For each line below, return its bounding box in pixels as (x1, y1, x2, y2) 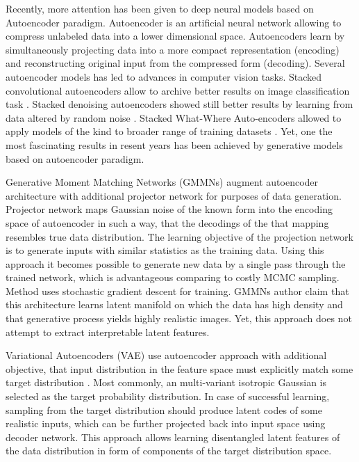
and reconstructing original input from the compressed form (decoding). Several (6, 56, 345, 70)
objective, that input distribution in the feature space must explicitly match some (6, 361, 353, 376)
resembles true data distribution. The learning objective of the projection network (6, 229, 353, 244)
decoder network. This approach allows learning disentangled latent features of (6, 429, 340, 444)
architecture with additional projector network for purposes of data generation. (6, 188, 342, 202)
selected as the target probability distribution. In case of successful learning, (6, 389, 330, 404)
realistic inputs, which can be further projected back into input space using (6, 416, 326, 431)
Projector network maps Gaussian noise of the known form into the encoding (6, 202, 333, 216)
